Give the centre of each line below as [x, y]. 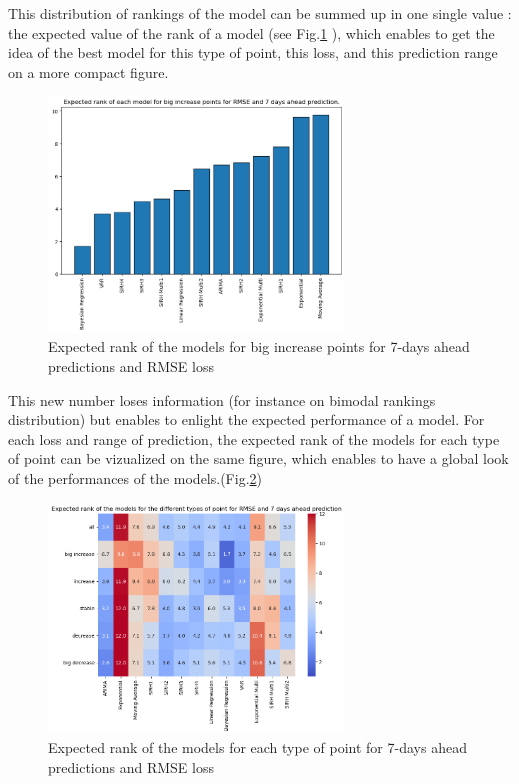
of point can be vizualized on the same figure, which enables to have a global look [258, 458]
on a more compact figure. [88, 71]
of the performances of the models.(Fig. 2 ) [135, 478]
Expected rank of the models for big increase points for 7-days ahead [259, 346]
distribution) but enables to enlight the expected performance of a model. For [246, 419]
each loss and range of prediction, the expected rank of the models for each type [254, 438]
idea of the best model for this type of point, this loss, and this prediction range [253, 52]
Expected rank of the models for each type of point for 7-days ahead [257, 747]
